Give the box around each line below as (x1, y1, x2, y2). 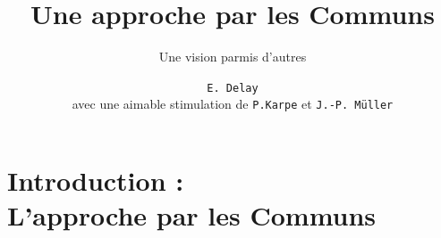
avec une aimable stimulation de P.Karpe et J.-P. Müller (72, 94, 394, 113)
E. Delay (207, 81, 259, 94)
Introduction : (7, 162, 184, 199)
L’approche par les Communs (7, 197, 377, 234)
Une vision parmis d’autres (158, 47, 307, 66)
